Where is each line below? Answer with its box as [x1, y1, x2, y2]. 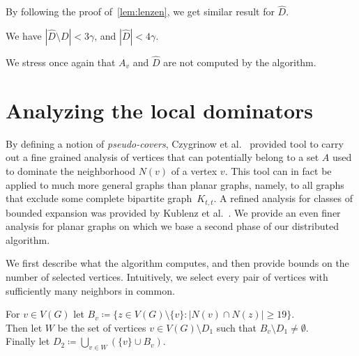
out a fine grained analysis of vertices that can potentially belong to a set [6, 150, 319, 164]
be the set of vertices [57, 320, 146, 334]
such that [216, 320, 257, 334]
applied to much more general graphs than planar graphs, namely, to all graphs [6, 177, 344, 192]
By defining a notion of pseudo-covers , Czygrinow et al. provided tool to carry [6, 136, 344, 150]
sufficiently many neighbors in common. [6, 283, 175, 297]
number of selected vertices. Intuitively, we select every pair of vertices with [6, 269, 328, 284]
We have [6, 28, 42, 42]
